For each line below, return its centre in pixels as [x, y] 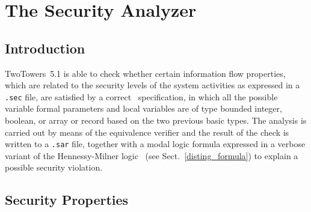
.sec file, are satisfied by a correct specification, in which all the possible [141, 96]
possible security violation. [54, 167]
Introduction [45, 48]
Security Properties [67, 200]
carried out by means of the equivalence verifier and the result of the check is [147, 132]
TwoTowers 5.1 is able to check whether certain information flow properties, [145, 73]
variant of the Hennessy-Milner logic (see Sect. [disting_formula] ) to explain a [152, 155]
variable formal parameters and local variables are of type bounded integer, [143, 108]
